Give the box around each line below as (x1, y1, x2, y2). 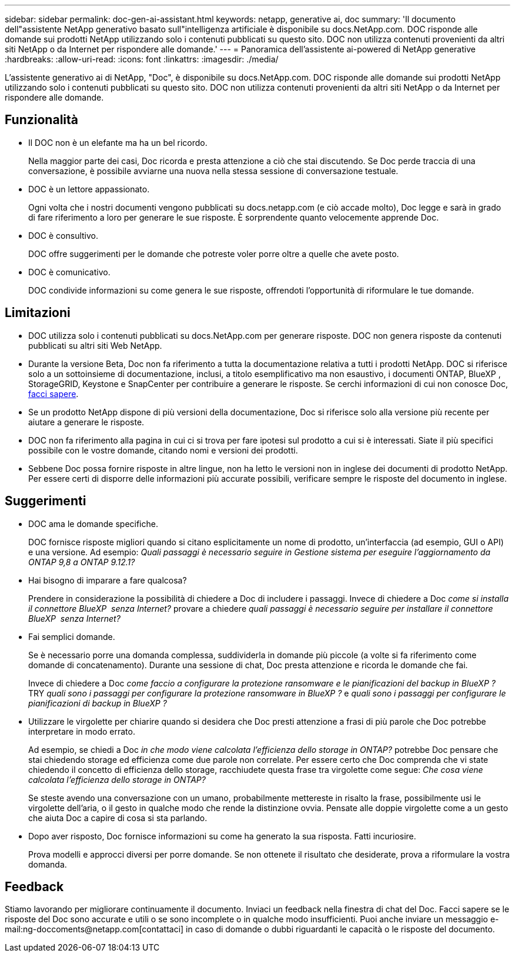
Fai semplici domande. (28, 631, 115, 642)
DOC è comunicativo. (28, 266, 111, 277)
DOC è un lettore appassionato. (28, 184, 150, 194)
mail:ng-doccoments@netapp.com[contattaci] (5, 924, 184, 935)
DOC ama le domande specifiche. (28, 518, 158, 529)
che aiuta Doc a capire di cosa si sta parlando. (28, 812, 208, 823)
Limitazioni (5, 305, 71, 321)
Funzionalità (5, 112, 78, 128)
